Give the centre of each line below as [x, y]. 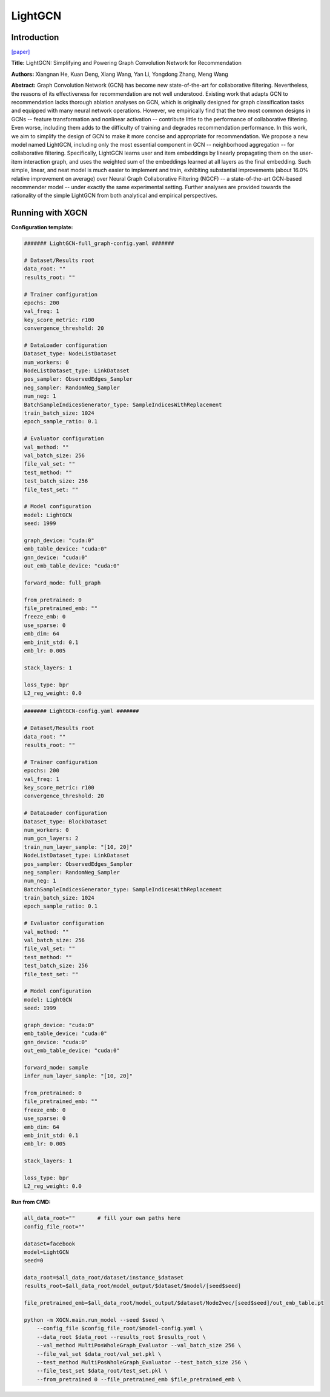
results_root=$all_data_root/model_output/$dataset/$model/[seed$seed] [133, 1286]
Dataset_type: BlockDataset [65, 821]
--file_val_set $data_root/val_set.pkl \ [99, 1354]
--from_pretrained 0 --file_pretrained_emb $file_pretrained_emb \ [139, 1379]
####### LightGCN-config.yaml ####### [81, 711]
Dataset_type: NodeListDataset [71, 354]
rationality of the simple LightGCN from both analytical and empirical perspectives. [114, 196]
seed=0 [34, 1261]
